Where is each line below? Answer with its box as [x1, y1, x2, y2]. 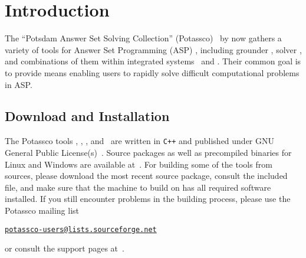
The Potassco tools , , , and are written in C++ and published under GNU [5, 135, 275, 147]
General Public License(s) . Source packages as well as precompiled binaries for [5, 146, 292, 158]
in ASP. [5, 78, 32, 90]
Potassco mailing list [5, 204, 80, 216]
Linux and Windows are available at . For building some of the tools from [5, 158, 272, 170]
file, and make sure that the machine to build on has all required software [5, 181, 271, 193]
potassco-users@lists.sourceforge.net [5, 225, 157, 234]
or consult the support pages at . [5, 242, 124, 254]
